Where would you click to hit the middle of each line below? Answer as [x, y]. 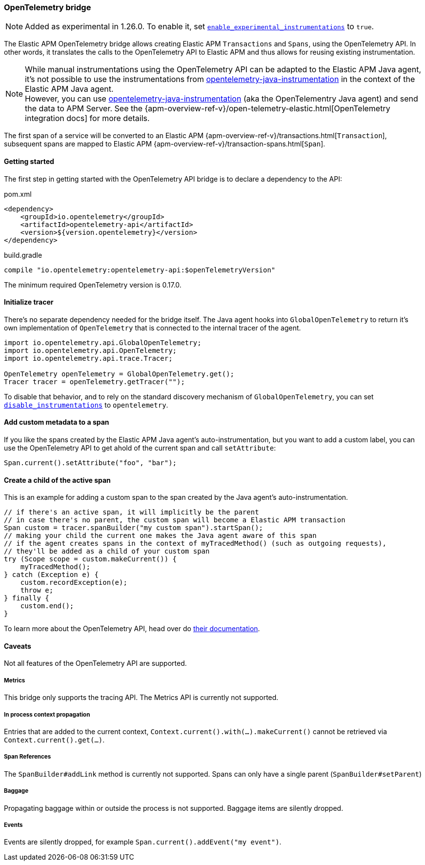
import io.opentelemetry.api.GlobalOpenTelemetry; [103, 342]
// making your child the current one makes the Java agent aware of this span [160, 536]
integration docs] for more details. [87, 118]
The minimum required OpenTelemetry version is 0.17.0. [93, 285]
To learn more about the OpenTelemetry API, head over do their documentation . [132, 629]
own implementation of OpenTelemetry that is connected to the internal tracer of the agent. [152, 328]
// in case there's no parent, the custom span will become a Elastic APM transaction [175, 520]
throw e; [37, 590]
